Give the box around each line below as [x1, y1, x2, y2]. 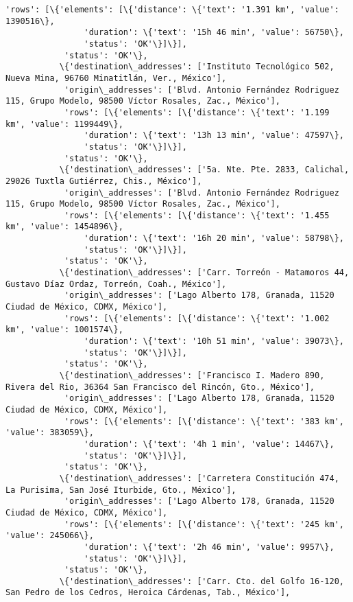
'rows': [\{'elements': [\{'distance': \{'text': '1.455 [64, 210, 330, 220]
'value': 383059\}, [5, 428, 94, 438]
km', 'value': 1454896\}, [5, 222, 123, 232]
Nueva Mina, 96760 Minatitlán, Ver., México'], [5, 73, 227, 83]
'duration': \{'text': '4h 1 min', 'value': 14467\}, [84, 439, 334, 449]
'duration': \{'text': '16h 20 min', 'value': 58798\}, [84, 233, 344, 244]
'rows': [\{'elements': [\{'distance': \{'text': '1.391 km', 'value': [5, 5, 339, 14]
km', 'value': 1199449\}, [5, 119, 123, 129]
